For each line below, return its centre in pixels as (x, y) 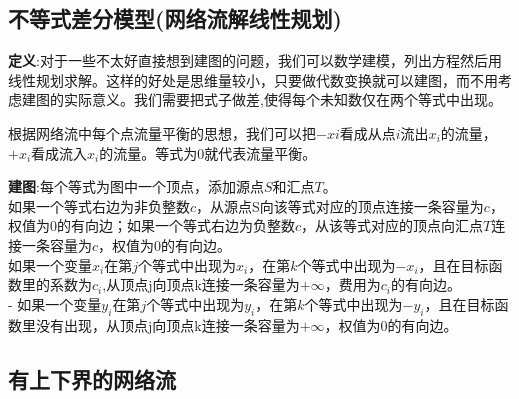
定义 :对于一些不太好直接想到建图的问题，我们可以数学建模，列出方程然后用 (255, 60)
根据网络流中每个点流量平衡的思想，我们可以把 (162, 132)
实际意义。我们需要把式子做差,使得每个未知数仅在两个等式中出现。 (282, 99)
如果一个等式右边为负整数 (210, 225)
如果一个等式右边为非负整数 (99, 205)
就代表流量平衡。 (260, 152)
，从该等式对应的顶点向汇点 (392, 225)
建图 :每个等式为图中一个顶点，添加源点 (136, 186)
